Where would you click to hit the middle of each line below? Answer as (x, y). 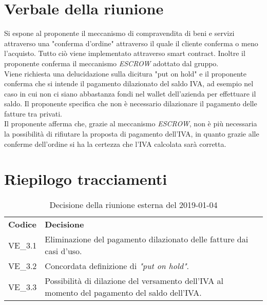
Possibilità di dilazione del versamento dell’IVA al (134, 281)
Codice (22, 224)
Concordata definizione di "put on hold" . (117, 266)
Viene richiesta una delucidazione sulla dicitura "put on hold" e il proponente (126, 73)
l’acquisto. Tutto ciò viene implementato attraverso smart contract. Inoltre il (125, 53)
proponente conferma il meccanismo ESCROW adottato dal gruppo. (111, 63)
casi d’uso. (63, 251)
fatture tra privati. (33, 113)
